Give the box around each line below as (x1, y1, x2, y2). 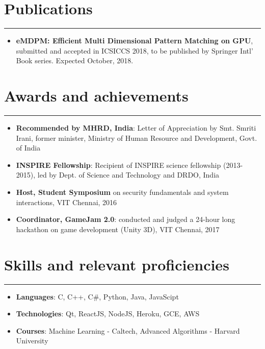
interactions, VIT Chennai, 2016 (16, 196, 117, 207)
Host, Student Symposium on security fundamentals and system (16, 187, 229, 197)
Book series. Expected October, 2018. (16, 55, 134, 66)
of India (16, 142, 41, 153)
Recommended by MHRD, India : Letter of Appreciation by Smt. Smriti (16, 122, 256, 133)
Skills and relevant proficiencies (4, 254, 229, 275)
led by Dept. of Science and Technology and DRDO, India (37, 169, 220, 180)
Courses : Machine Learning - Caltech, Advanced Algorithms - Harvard (16, 325, 240, 336)
